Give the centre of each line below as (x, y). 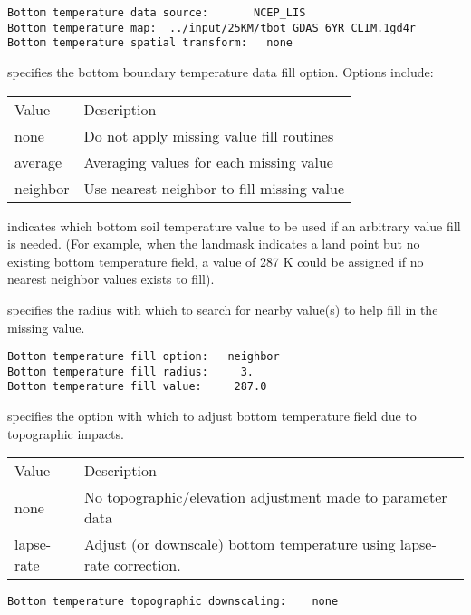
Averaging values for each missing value (208, 161)
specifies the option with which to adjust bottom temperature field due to (212, 416)
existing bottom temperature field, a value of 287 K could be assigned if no (216, 261)
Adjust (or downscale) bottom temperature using (240, 544)
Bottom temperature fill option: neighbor (144, 357)
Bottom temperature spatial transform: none (150, 43)
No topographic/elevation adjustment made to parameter (265, 497)
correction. (147, 565)
